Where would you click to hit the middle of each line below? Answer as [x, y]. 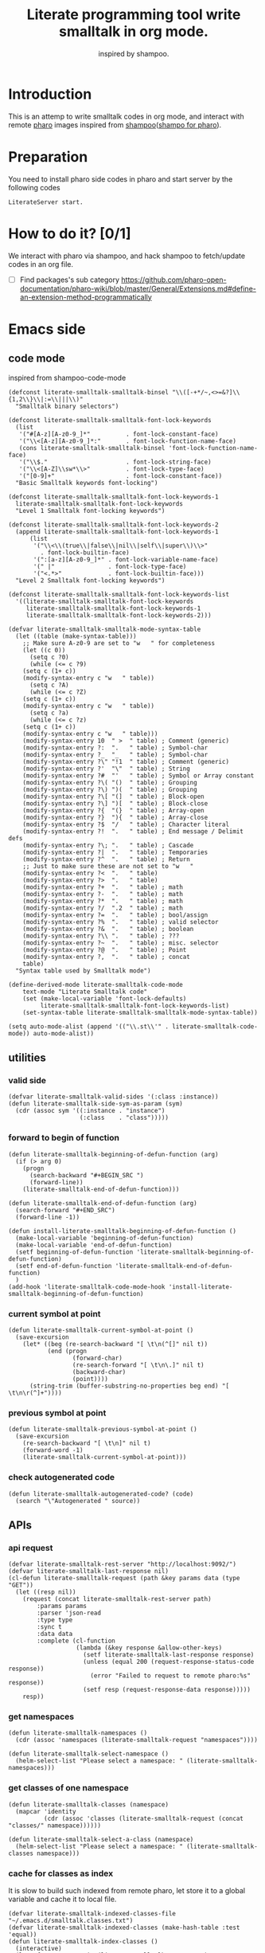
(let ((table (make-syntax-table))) [76, 636]
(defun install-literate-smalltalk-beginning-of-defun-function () [123, 1231]
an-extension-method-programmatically [86, 297]
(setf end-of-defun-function [64, 1266]
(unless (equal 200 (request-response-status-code [169, 1662]
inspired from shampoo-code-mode [67, 378]
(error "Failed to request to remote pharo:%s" [170, 1676]
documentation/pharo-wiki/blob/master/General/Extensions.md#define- [138, 288]
